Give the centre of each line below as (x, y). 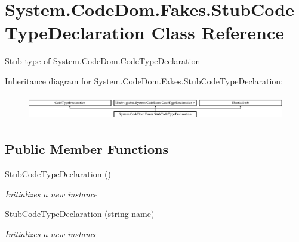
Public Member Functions (87, 149)
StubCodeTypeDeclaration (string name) (80, 214)
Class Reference (218, 32)
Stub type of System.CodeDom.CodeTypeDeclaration (103, 61)
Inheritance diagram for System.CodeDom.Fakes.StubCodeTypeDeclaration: (144, 81)
